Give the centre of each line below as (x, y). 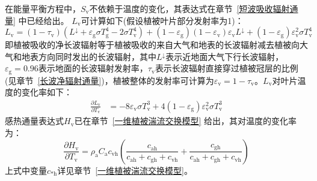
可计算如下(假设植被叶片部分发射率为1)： (162, 20)
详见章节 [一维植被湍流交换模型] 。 (125, 170)
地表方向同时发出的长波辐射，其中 (89, 56)
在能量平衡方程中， (43, 8)
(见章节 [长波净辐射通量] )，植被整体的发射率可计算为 (109, 80)
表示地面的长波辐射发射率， (93, 68)
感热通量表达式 (34, 121)
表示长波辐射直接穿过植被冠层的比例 (226, 68)
